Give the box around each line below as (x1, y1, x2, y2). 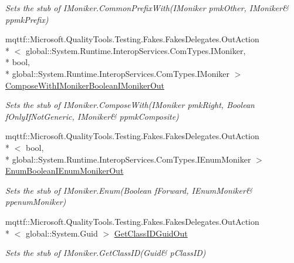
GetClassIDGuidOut (114, 227, 188, 239)
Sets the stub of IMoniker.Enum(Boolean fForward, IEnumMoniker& (5, 184, 252, 196)
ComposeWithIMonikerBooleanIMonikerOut (5, 79, 165, 91)
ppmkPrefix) (5, 13, 49, 25)
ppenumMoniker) (5, 195, 66, 208)
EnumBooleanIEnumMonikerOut (5, 164, 124, 177)
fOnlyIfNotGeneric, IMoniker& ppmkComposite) (5, 110, 179, 122)
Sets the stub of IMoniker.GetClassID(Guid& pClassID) (5, 247, 206, 259)
